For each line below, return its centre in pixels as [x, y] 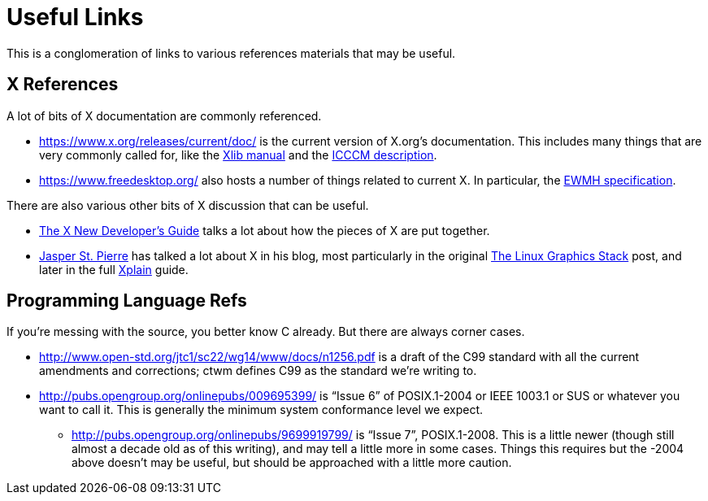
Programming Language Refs [127, 301]
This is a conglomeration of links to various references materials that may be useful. [231, 53]
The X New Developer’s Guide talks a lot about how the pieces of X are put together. [265, 230]
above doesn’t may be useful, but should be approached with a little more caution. [292, 463]
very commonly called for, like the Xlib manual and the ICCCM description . [238, 155]
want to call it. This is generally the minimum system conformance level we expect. [261, 410]
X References [63, 85]
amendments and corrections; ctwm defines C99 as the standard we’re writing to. [258, 371]
